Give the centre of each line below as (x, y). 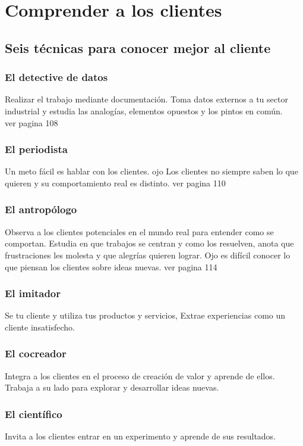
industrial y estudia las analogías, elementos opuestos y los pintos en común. (144, 110)
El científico (34, 414)
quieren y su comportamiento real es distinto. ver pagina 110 (115, 183)
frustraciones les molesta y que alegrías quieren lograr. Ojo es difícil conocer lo (148, 255)
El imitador (33, 293)
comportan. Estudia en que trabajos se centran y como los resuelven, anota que (149, 243)
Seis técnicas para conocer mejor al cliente (138, 47)
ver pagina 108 (31, 122)
